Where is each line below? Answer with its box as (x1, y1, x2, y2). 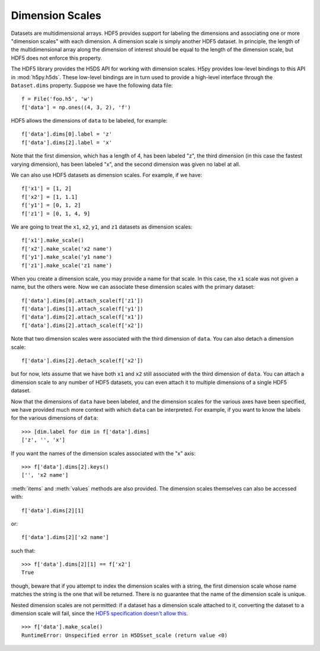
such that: (11, 547, 36, 554)
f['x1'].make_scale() (21, 237, 84, 244)
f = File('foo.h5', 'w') (21, 95, 94, 102)
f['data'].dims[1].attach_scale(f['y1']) (21, 306, 143, 312)
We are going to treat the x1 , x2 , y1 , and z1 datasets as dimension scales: (11, 223, 193, 230)
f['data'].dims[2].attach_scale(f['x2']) (21, 322, 143, 329)
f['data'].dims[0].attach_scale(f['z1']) (21, 297, 143, 304)
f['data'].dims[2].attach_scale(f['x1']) (21, 314, 143, 320)
